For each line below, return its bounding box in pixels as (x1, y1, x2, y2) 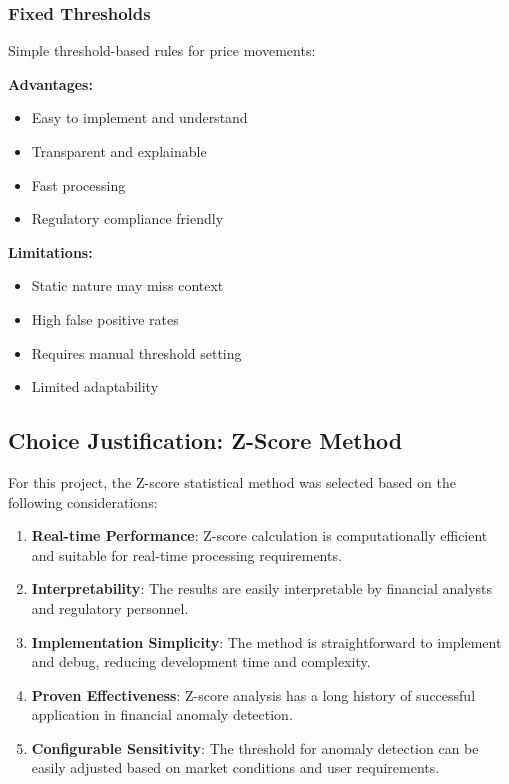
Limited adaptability (31, 376, 159, 397)
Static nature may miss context (31, 275, 224, 296)
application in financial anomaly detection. (31, 704, 293, 725)
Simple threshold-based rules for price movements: (8, 40, 316, 61)
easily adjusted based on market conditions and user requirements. (31, 757, 440, 778)
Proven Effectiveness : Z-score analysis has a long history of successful (31, 684, 476, 705)
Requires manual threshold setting (31, 342, 242, 363)
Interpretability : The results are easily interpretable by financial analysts (31, 578, 493, 599)
